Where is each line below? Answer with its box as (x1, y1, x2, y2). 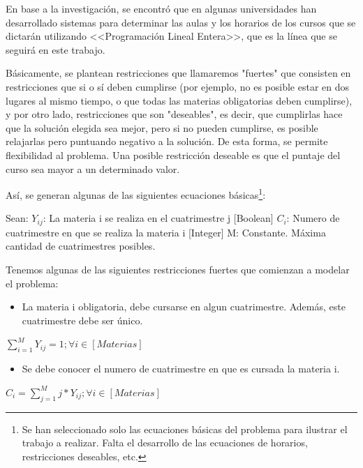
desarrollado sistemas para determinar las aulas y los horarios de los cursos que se (6, 15, 356, 29)
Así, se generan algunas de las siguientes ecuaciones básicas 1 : (6, 186, 266, 202)
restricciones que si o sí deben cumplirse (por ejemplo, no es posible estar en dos (6, 79, 349, 93)
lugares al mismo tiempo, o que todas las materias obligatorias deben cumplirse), (6, 93, 353, 107)
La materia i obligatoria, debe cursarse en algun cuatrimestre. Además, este (22, 299, 346, 314)
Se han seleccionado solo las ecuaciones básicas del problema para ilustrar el (22, 421, 348, 436)
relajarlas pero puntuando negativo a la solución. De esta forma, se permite (6, 134, 328, 149)
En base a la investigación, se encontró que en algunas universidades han (6, 1, 317, 15)
